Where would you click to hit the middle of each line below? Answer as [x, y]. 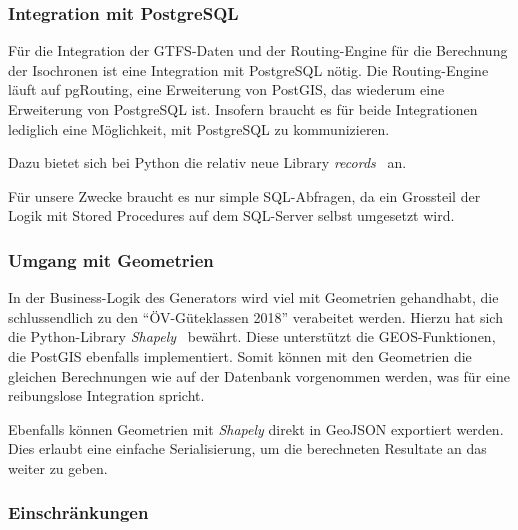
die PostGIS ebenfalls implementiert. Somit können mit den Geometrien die [240, 355]
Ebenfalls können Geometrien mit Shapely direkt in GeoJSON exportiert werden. [256, 428]
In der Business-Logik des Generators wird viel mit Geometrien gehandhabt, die [253, 297]
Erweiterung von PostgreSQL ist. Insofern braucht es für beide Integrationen [243, 109]
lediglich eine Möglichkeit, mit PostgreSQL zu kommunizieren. [199, 128]
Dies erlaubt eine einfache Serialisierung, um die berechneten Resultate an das [247, 448]
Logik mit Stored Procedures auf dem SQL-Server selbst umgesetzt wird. [231, 215]
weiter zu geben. [58, 467]
